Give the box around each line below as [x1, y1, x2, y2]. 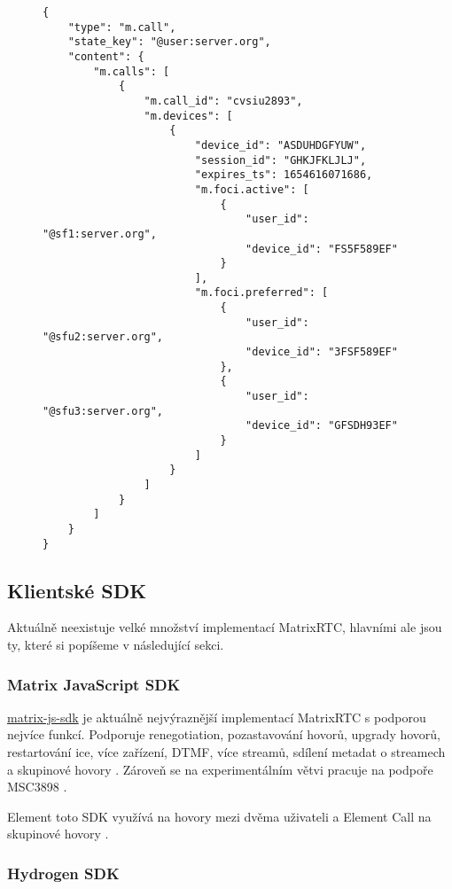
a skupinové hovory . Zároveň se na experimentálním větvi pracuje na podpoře [7, 760, 433, 778]
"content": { [67, 50, 144, 63]
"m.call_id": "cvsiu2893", [144, 94, 303, 107]
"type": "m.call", [67, 20, 176, 34]
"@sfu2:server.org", [43, 331, 164, 344]
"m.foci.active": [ [194, 183, 309, 196]
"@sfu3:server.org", [43, 404, 164, 417]
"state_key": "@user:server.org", [67, 35, 271, 49]
